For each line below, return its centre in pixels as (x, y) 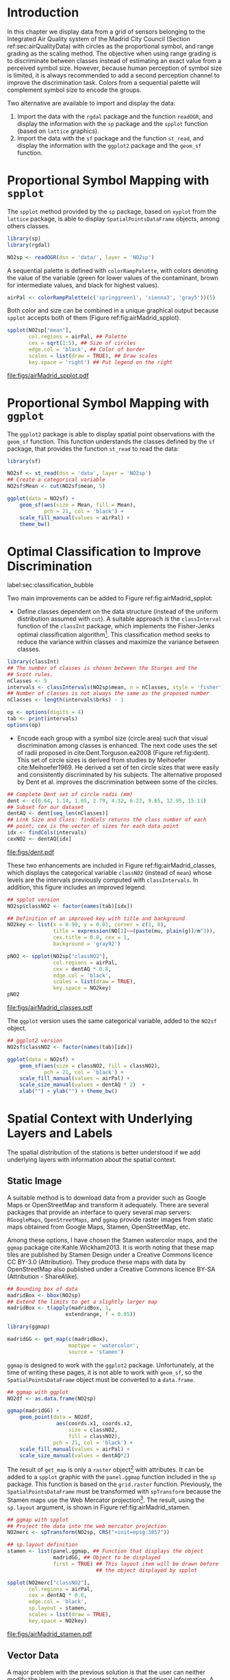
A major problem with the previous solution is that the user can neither (106, 1672)
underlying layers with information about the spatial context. (92, 1159)
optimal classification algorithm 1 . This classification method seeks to (113, 634)
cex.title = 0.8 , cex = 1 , (91, 938)
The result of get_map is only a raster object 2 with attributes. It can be (105, 1469)
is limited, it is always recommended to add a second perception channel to (114, 75)
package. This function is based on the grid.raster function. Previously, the (115, 1484)
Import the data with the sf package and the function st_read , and (110, 138)
